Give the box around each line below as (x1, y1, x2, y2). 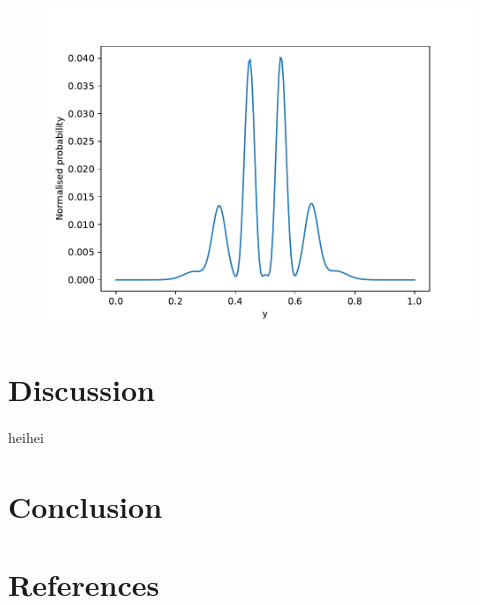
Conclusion (8, 485, 163, 526)
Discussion (8, 368, 155, 409)
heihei (8, 426, 44, 447)
